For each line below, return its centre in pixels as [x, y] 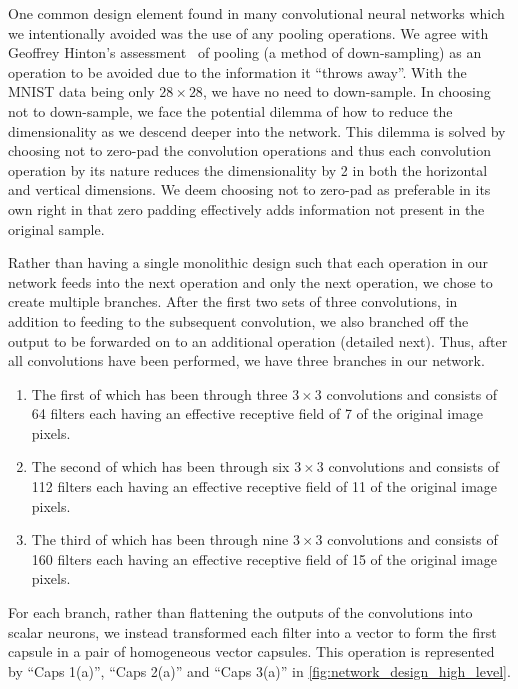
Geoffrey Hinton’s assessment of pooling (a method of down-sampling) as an [245, 52]
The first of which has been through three [159, 393]
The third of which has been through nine [160, 539]
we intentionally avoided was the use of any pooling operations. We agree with [248, 32]
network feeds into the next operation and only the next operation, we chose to [250, 281]
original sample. [56, 228]
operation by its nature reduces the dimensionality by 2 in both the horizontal [248, 169]
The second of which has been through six [160, 466]
